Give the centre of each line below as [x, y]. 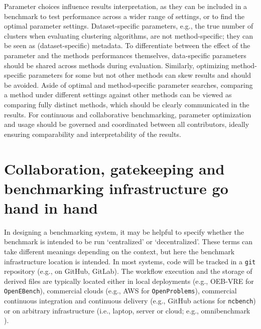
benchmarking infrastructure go [116, 188]
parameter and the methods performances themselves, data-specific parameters [125, 55]
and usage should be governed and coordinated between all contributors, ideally [127, 124]
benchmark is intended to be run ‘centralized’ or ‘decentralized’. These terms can [128, 241]
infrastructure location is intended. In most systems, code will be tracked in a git [130, 261]
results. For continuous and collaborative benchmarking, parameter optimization [128, 114]
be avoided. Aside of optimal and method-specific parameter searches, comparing [128, 85]
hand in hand [51, 207]
